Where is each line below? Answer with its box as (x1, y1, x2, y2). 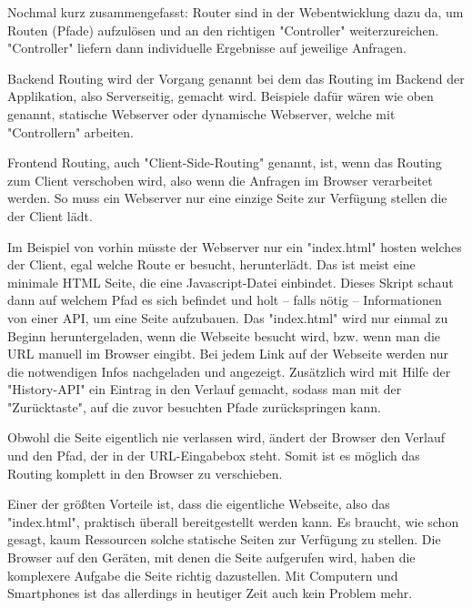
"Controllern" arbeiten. (7, 122, 134, 141)
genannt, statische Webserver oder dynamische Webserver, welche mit (7, 104, 396, 123)
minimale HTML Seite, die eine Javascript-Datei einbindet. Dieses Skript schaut (7, 272, 454, 291)
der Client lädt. (7, 206, 93, 225)
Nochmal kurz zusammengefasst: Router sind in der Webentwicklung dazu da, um (7, 3, 464, 21)
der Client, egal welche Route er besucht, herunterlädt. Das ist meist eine (7, 255, 416, 274)
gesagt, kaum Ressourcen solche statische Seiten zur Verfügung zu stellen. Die (7, 530, 441, 549)
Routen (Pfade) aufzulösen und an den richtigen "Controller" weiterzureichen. (7, 20, 439, 39)
